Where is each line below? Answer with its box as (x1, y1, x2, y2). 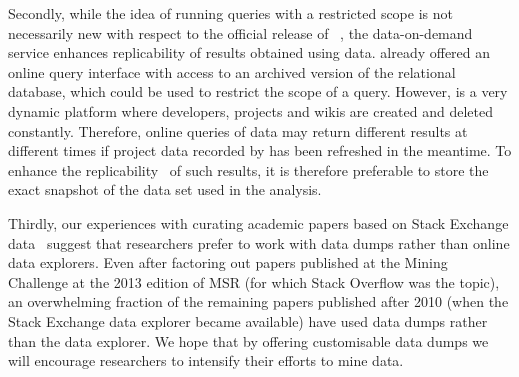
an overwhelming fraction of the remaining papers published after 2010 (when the (8, 291, 509, 312)
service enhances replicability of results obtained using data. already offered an (8, 42, 491, 63)
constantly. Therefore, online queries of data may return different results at (8, 120, 468, 141)
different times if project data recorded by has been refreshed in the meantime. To (8, 140, 512, 161)
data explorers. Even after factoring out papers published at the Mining (8, 252, 448, 273)
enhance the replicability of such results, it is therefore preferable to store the (8, 159, 489, 180)
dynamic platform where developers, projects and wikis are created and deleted (8, 100, 494, 121)
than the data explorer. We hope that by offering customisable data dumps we (8, 330, 489, 351)
